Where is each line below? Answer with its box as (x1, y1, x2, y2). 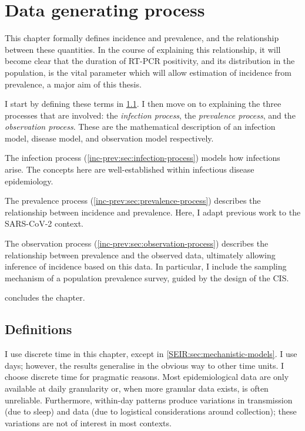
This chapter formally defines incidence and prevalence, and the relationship (5, 32, 279, 44)
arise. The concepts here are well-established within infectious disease (5, 163, 254, 176)
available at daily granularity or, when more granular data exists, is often (5, 382, 269, 394)
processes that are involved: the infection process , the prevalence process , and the (5, 109, 296, 121)
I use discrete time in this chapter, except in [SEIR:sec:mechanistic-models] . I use (5, 348, 297, 360)
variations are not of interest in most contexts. (5, 416, 172, 429)
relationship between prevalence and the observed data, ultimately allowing (5, 248, 276, 261)
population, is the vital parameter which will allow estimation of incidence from (5, 66, 291, 78)
